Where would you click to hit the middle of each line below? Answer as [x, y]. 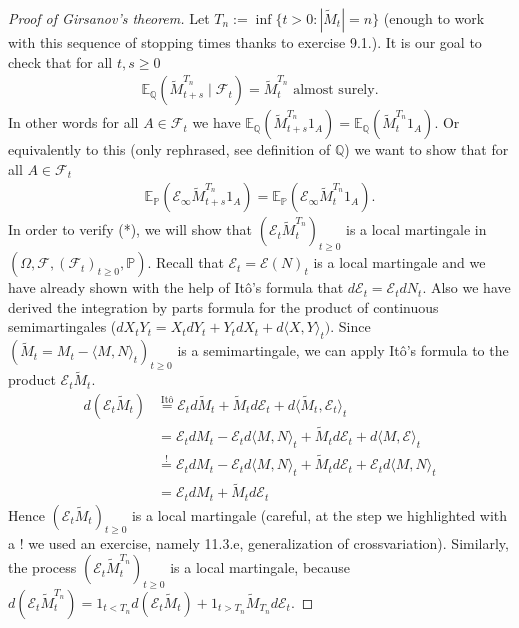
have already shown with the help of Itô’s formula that [176, 287]
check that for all [60, 61]
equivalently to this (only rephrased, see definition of [169, 149]
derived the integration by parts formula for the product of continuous [223, 306]
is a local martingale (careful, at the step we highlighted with [319, 514]
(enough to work [434, 18]
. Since [350, 326]
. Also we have [466, 287]
